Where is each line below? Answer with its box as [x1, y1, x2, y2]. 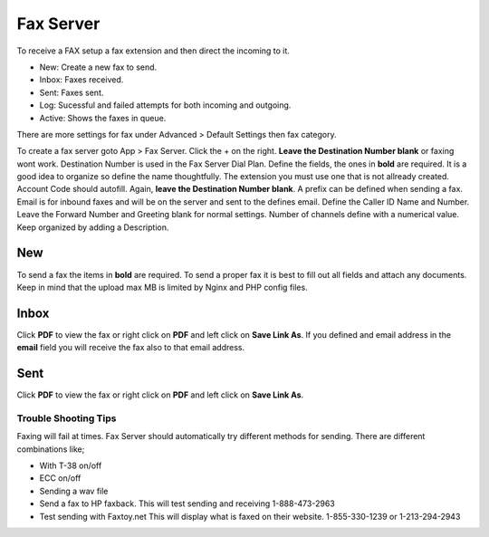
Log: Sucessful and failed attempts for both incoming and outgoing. [39, 100, 292, 110]
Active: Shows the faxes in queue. [39, 112, 167, 123]
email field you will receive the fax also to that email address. [16, 342, 245, 353]
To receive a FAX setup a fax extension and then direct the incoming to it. [16, 45, 290, 56]
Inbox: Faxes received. [39, 74, 124, 85]
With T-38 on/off [39, 460, 102, 471]
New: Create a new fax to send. [39, 62, 158, 72]
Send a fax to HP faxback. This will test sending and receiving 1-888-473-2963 [39, 498, 335, 509]
